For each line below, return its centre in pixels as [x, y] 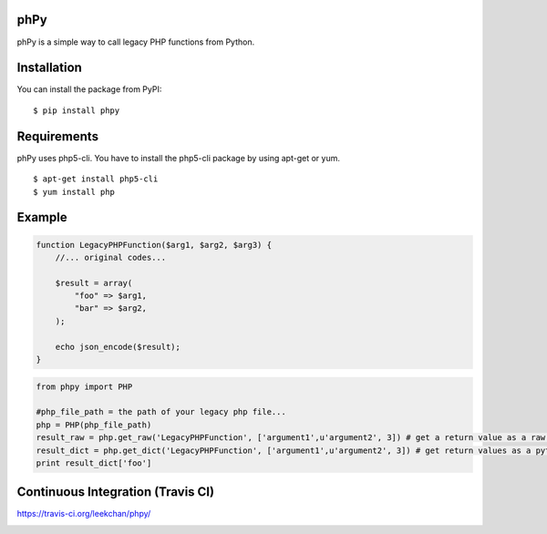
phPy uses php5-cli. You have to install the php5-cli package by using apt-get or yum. [179, 158]
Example [42, 217]
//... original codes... [111, 257]
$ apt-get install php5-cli [96, 179]
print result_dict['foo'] [94, 463]
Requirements [58, 136]
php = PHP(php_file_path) [94, 425]
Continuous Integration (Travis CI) [115, 492]
